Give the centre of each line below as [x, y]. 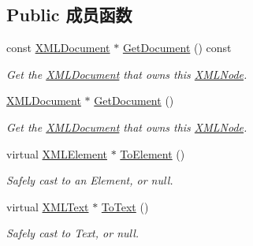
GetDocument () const [177, 48]
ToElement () [153, 153]
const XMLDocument [58, 48]
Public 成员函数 [69, 15]
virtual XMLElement [57, 153]
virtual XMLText [48, 206]
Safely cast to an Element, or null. [90, 180]
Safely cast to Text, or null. [73, 233]
